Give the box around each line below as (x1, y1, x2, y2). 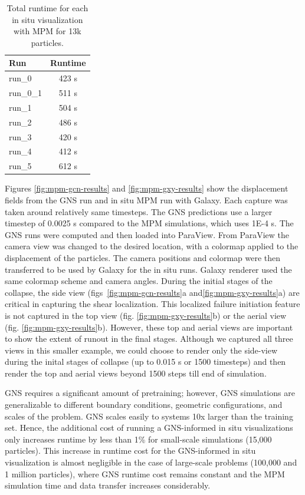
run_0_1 (9, 87, 42, 99)
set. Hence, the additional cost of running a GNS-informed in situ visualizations (5, 421, 293, 434)
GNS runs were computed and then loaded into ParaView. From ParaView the (5, 228, 290, 240)
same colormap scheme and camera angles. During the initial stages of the (5, 275, 273, 287)
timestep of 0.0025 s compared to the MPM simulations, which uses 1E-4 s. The (5, 217, 294, 229)
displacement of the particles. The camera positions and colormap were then (5, 251, 281, 263)
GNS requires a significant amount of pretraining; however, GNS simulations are (5, 387, 295, 399)
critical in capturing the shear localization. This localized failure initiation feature (5, 298, 300, 310)
